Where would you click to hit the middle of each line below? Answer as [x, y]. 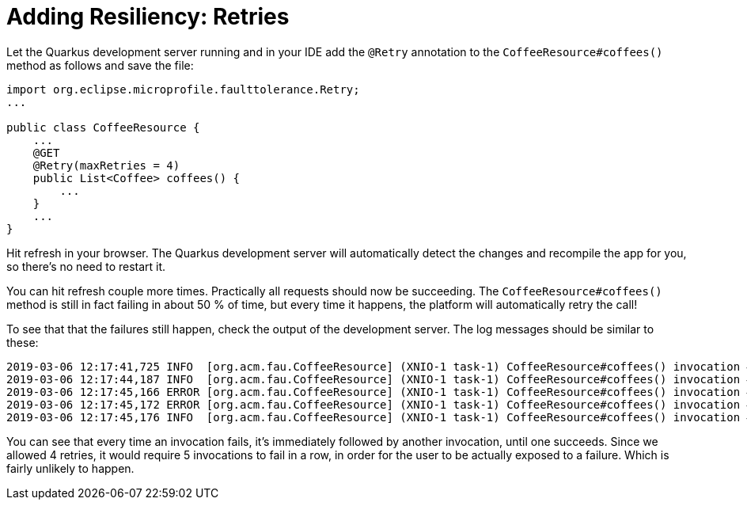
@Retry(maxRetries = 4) [106, 165]
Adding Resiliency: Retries [148, 17]
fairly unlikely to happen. [70, 468]
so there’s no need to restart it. [86, 266]
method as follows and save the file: [100, 65]
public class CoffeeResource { [103, 127]
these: [23, 342]
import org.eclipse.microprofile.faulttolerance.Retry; [183, 89]
